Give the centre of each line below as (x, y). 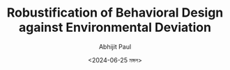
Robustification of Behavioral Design (115, 13)
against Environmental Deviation (115, 27)
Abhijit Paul (115, 46)
